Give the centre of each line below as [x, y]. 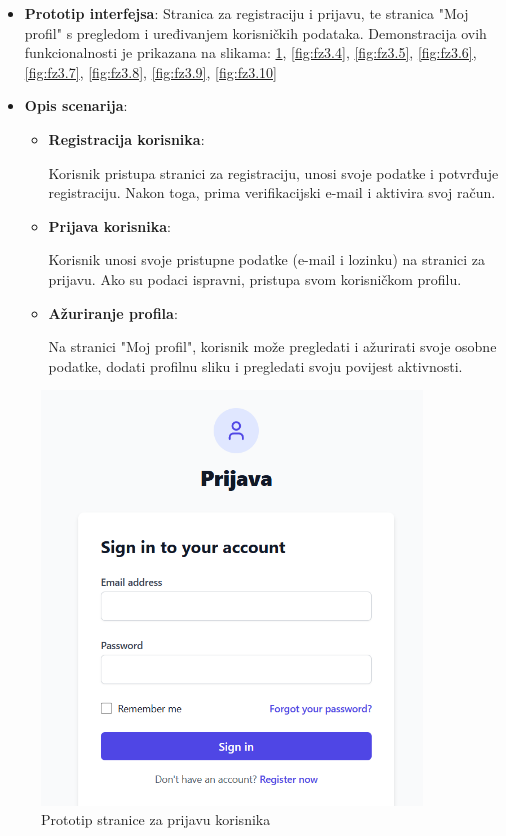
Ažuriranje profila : [113, 312]
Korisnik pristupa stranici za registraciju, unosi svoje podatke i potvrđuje [273, 172]
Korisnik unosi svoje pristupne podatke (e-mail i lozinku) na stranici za [267, 259]
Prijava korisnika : [109, 225]
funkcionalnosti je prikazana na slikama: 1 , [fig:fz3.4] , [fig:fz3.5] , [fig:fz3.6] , [250, 52]
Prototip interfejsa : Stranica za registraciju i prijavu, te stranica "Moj [246, 13]
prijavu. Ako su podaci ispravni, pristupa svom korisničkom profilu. [255, 278]
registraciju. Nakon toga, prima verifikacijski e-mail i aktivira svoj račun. [272, 192]
